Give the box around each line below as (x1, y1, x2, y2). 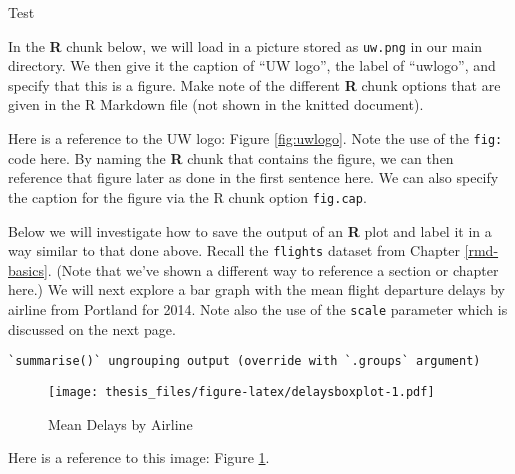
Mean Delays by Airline (48, 413, 193, 434)
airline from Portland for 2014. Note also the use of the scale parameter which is (8, 298, 508, 319)
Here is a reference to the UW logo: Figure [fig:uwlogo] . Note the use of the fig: (8, 128, 503, 149)
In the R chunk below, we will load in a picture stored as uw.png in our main (8, 35, 483, 56)
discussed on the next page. (8, 318, 176, 339)
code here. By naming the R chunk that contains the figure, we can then (8, 147, 454, 168)
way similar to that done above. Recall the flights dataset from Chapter (8, 240, 460, 261)
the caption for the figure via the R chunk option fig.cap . (8, 186, 367, 207)
